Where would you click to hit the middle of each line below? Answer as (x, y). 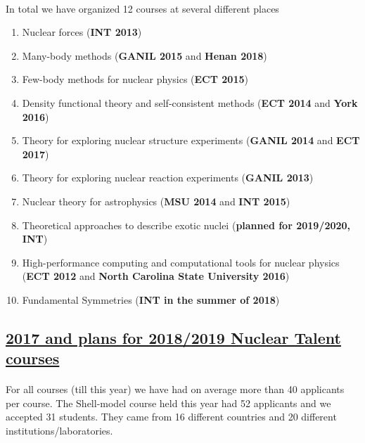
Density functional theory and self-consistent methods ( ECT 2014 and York (190, 102)
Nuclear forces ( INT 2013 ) (82, 32)
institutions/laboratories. (59, 431)
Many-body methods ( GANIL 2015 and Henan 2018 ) (145, 55)
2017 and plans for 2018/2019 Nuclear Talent (173, 337)
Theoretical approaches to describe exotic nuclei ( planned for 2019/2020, (186, 225)
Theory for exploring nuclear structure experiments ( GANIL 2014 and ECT (191, 140)
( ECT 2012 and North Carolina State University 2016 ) (156, 276)
